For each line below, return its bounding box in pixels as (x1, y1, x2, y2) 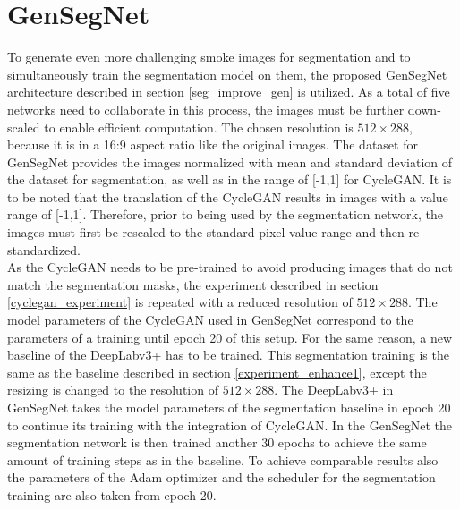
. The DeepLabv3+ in (274, 380, 394, 399)
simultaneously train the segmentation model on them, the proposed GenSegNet (7, 64, 447, 83)
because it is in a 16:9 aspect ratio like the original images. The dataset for (7, 135, 418, 154)
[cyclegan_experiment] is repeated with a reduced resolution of (7, 293, 353, 311)
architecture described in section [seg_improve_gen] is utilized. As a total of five (7, 82, 450, 101)
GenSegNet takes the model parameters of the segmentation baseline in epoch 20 (7, 398, 451, 416)
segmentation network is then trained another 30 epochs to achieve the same (7, 433, 427, 452)
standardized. (7, 240, 81, 259)
